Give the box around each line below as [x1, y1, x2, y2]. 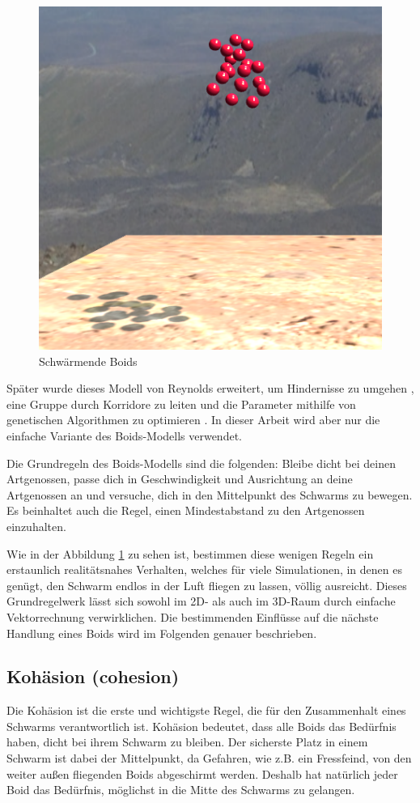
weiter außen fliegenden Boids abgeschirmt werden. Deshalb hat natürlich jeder [6, 765, 398, 782]
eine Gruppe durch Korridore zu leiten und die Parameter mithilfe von [6, 395, 356, 412]
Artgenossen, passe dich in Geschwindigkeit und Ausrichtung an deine [6, 470, 353, 487]
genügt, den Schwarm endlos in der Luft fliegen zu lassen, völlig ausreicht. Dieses [6, 576, 407, 593]
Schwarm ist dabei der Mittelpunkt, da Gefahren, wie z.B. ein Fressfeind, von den [6, 750, 412, 767]
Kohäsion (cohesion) [6, 664, 180, 689]
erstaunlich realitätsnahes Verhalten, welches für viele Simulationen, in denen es [6, 561, 402, 578]
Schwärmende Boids [39, 352, 138, 369]
